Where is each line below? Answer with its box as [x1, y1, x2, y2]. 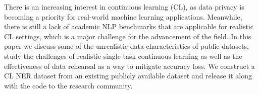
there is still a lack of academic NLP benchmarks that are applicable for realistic [4, 21, 253, 32]
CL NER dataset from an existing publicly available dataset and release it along [4, 70, 252, 81]
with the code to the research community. [4, 80, 133, 90]
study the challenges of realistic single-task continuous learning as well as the [4, 50, 242, 61]
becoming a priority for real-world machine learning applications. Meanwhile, [4, 11, 242, 22]
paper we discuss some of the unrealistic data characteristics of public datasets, [4, 41, 249, 51]
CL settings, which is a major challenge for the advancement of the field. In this [4, 31, 251, 41]
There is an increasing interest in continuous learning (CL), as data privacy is [4, 2, 244, 12]
